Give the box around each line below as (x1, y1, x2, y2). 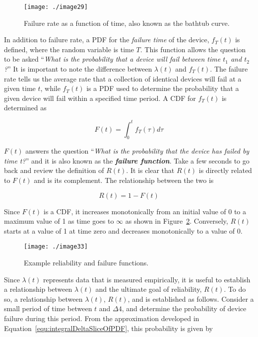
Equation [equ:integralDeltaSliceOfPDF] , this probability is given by (4, 323, 213, 333)
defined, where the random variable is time (4, 44, 134, 54)
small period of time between (4, 303, 92, 314)
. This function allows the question (140, 44, 246, 54)
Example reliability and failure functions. (24, 257, 149, 268)
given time (4, 83, 36, 93)
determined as (4, 102, 47, 113)
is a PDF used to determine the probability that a (86, 83, 239, 93)
